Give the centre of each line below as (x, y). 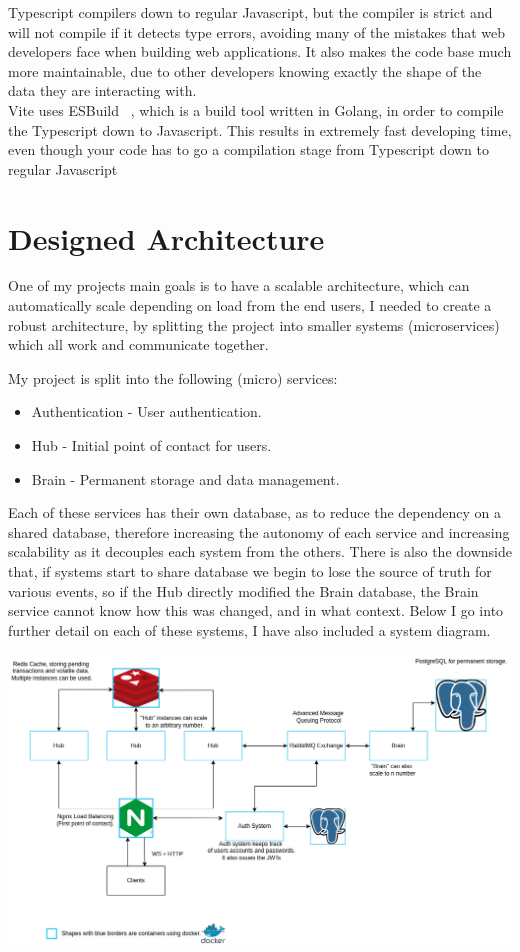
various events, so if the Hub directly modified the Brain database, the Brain (243, 590)
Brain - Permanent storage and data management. (185, 478)
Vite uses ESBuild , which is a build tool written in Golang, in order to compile (256, 109)
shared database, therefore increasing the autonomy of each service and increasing (259, 531)
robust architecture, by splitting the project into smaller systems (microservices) (254, 324)
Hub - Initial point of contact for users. (151, 445)
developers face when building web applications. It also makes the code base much (260, 51)
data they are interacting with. (102, 90)
